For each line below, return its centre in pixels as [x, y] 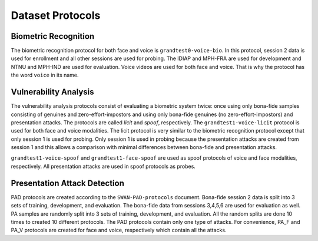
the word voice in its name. [45, 75]
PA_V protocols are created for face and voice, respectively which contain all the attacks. [119, 230]
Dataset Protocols [56, 15]
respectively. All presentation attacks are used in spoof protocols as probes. [103, 166]
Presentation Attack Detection [68, 183]
